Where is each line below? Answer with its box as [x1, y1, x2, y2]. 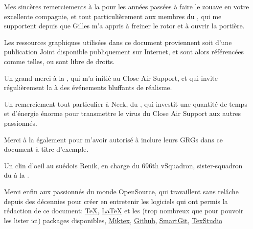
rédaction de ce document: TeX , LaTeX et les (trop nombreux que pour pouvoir [4, 206, 244, 216]
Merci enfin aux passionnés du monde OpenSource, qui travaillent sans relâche [4, 186, 239, 196]
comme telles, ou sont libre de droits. [4, 56, 115, 66]
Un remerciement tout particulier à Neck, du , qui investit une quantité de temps [4, 98, 247, 109]
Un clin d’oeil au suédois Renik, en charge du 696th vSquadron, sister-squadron [4, 160, 243, 170]
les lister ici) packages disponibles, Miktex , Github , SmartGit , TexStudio [4, 215, 223, 225]
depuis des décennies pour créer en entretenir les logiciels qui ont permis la [4, 196, 228, 206]
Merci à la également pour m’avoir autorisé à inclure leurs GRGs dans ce [4, 134, 223, 144]
